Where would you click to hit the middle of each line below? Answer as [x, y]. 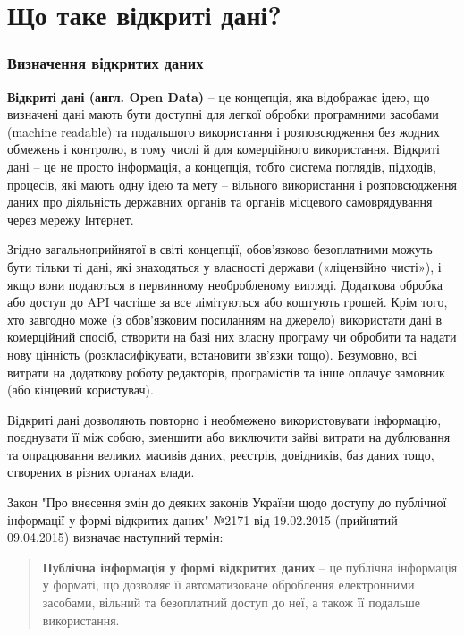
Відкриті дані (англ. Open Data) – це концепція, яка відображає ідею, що [219, 96]
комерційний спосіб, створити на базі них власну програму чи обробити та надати [232, 337]
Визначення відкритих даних [105, 63]
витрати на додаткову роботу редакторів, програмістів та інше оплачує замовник [226, 372]
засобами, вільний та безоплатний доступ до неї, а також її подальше [232, 602]
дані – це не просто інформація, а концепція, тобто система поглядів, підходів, [222, 166]
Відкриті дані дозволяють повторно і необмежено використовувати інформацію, [224, 419]
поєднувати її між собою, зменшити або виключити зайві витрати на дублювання [229, 437]
